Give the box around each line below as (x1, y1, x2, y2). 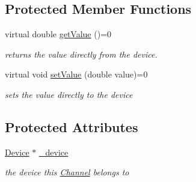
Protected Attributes (5, 117, 138, 136)
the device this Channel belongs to (5, 166, 129, 178)
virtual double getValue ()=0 (5, 28, 112, 40)
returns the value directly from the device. (5, 47, 158, 60)
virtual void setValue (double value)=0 (5, 68, 148, 80)
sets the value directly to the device (5, 88, 133, 100)
